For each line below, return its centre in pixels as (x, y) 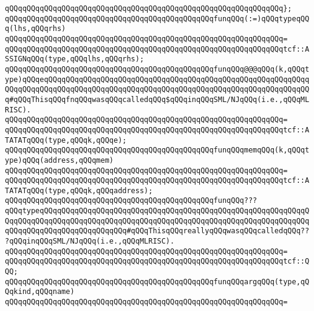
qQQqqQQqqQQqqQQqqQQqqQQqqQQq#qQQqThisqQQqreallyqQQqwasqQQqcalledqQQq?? (157, 231)
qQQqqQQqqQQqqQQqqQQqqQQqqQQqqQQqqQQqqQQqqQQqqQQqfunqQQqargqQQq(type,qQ (157, 282)
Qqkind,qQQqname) (40, 292)
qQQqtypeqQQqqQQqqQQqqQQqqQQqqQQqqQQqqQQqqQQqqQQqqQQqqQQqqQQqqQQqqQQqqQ (157, 211)
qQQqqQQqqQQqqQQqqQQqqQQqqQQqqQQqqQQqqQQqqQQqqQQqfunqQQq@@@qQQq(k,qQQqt (157, 69)
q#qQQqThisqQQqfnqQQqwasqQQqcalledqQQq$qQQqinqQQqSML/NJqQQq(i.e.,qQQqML (157, 99)
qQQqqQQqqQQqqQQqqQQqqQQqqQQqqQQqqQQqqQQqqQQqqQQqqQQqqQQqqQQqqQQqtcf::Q (157, 261)
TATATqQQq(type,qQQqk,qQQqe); (66, 140)
